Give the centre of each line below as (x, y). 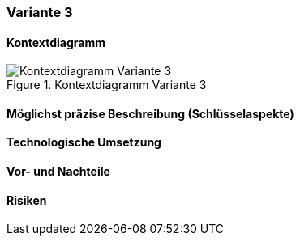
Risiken (27, 200)
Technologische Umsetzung (84, 142)
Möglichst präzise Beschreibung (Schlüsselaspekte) (150, 113)
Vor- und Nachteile (58, 172)
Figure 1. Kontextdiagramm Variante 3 (107, 85)
